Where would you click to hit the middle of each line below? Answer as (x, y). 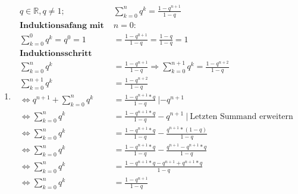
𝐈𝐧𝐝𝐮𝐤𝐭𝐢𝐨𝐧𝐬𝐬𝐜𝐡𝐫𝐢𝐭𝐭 (56, 54)
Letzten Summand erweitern (241, 116)
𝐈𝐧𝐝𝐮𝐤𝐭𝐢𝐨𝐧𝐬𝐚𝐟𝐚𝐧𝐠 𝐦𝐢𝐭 (62, 25)
